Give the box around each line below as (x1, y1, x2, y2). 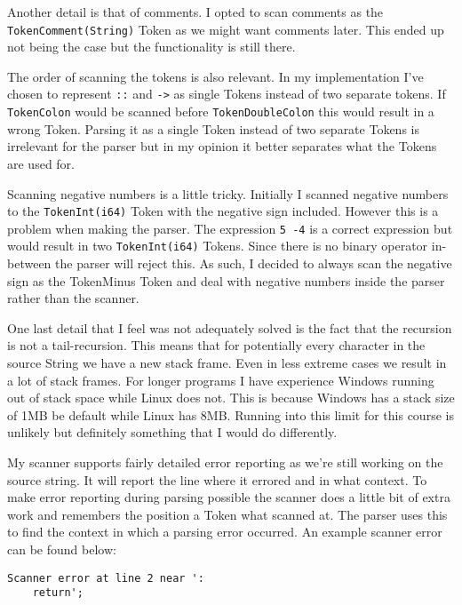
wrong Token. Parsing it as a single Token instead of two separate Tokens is (7, 119, 419, 138)
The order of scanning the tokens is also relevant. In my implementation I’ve (7, 67, 424, 85)
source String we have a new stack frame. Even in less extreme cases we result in (7, 354, 447, 372)
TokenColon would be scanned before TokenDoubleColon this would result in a (7, 102, 434, 121)
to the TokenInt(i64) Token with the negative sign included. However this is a (7, 202, 439, 220)
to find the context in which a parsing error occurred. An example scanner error (7, 522, 442, 541)
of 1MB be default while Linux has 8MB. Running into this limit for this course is (7, 405, 454, 424)
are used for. (7, 154, 75, 172)
